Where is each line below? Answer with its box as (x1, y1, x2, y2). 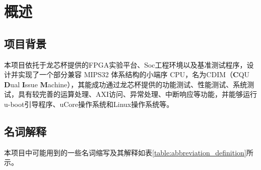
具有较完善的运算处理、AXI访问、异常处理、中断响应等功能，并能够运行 (18, 89, 257, 99)
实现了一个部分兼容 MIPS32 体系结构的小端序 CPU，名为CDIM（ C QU (18, 69, 250, 80)
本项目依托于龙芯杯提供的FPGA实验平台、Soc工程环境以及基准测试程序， (4, 59, 247, 70)
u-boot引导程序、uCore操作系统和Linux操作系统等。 (4, 98, 174, 109)
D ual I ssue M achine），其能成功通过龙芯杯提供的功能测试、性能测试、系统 (4, 79, 247, 89)
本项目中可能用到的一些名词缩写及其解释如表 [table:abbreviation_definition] (4, 147, 246, 157)
